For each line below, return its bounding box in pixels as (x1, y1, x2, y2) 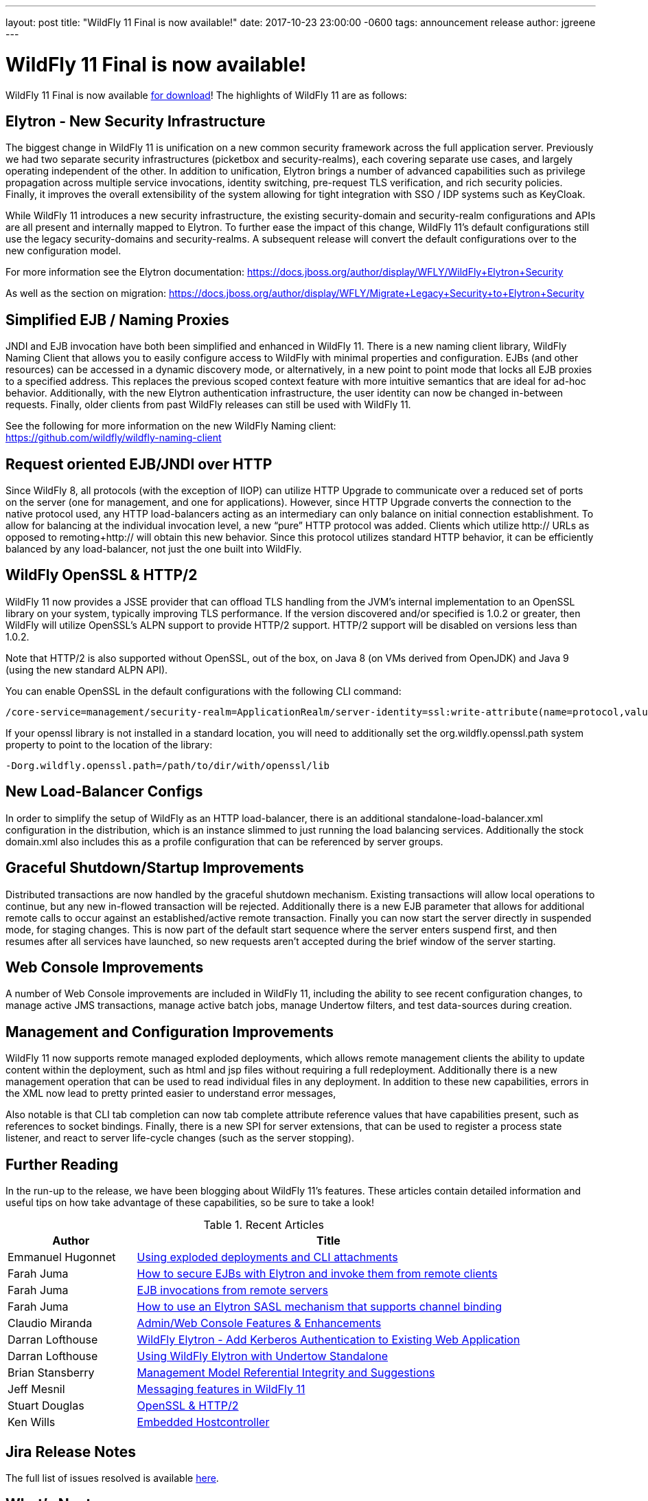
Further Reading (5, 1155, 119, 1173)
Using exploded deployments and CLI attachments (137, 1250, 398, 1265)
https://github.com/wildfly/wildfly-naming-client (5, 432, 222, 444)
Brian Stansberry (8, 1366, 95, 1380)
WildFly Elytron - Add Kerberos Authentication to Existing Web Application (137, 1333, 520, 1347)
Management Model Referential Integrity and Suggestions (137, 1366, 435, 1380)
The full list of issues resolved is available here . (5, 1471, 219, 1484)
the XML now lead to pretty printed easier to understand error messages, (5, 1087, 336, 1100)
